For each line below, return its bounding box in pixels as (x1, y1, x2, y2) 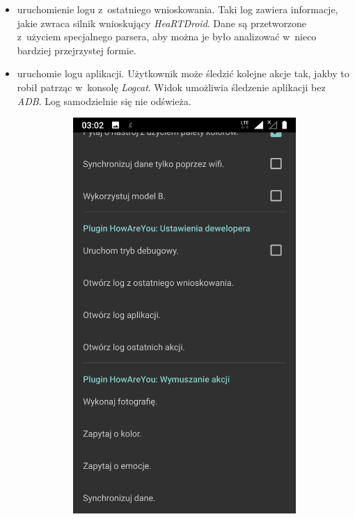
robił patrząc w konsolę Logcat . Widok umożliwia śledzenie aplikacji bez (17, 79, 326, 94)
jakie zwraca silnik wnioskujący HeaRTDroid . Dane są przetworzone (17, 15, 307, 30)
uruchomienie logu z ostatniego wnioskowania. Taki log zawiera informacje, (17, 2, 338, 16)
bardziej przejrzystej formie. (17, 42, 136, 57)
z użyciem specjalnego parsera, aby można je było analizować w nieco (17, 29, 317, 44)
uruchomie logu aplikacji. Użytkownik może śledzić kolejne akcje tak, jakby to (17, 66, 349, 81)
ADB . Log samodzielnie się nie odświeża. (17, 93, 191, 108)
